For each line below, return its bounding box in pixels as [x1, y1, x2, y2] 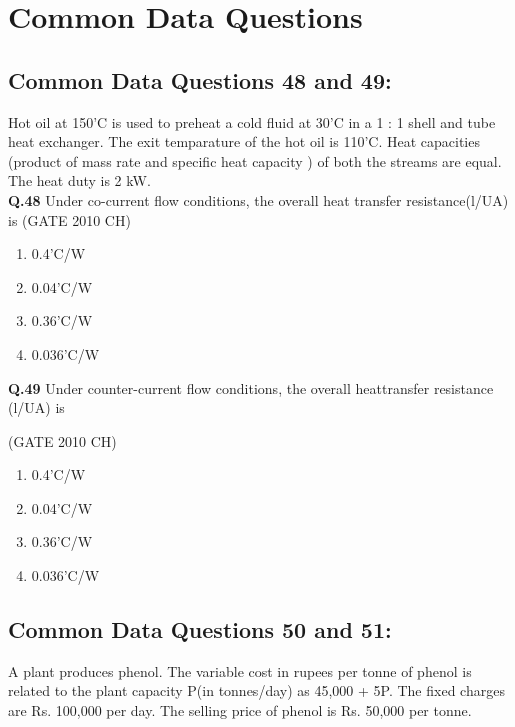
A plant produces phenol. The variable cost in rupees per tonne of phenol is [8, 660, 472, 681]
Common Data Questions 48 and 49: [8, 64, 392, 95]
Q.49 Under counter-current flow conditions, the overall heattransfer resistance [8, 377, 494, 398]
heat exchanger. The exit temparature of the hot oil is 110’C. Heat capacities [8, 131, 480, 152]
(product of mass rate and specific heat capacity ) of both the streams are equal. [8, 150, 502, 171]
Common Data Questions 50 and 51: [8, 614, 392, 645]
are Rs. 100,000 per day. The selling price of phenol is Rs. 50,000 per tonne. [8, 700, 472, 721]
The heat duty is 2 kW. [8, 170, 151, 191]
